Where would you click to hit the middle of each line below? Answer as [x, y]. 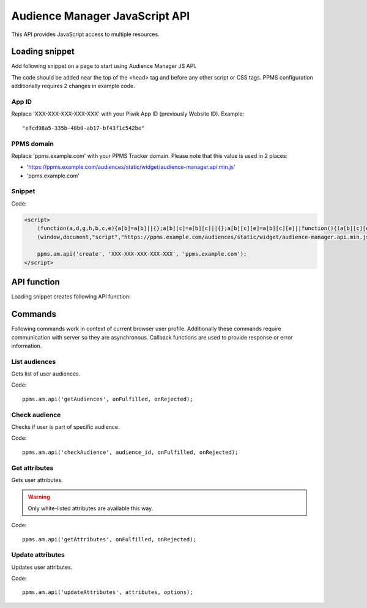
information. [27, 346]
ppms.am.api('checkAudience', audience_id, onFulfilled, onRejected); [130, 452]
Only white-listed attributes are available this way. [91, 508]
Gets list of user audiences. [46, 374]
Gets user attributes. [37, 480]
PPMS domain [33, 144]
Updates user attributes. [42, 567]
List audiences [34, 361]
